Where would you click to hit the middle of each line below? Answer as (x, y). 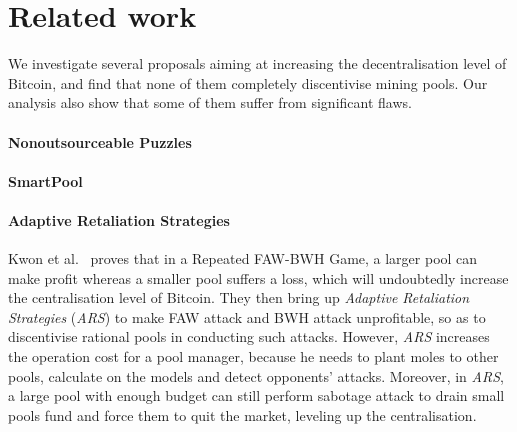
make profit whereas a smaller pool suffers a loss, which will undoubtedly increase (258, 277)
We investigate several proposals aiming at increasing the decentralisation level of (257, 63)
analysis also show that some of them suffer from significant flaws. (210, 102)
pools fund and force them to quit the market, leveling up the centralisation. (242, 414)
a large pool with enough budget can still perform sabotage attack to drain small (256, 395)
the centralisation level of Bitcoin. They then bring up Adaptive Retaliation (239, 297)
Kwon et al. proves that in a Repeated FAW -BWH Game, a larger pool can (243, 258)
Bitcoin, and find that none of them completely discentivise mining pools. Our (248, 82)
